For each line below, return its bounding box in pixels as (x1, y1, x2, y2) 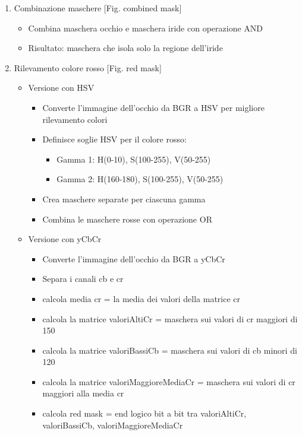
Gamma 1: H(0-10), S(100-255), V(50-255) (56, 153, 211, 165)
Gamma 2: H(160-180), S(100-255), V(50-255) (56, 173, 224, 185)
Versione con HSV (28, 81, 95, 94)
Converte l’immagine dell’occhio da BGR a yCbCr (42, 252, 225, 265)
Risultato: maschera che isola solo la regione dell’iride (28, 42, 223, 54)
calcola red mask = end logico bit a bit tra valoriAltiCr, (42, 407, 247, 420)
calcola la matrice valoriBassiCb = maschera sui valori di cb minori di (42, 344, 297, 356)
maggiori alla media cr (42, 387, 124, 399)
